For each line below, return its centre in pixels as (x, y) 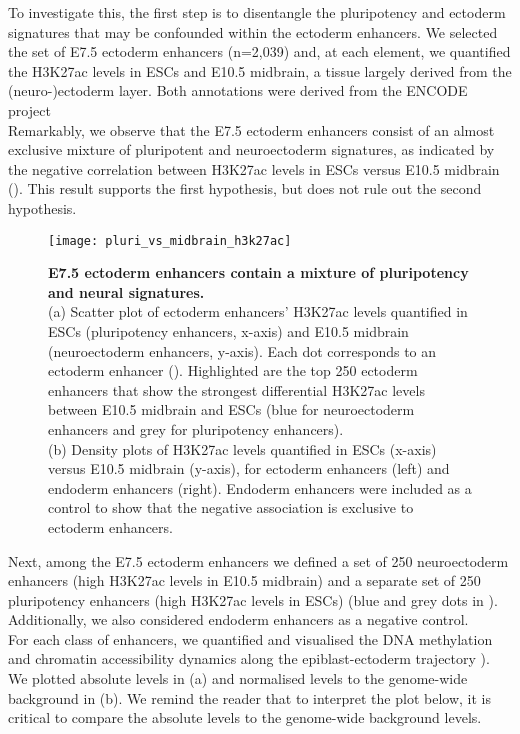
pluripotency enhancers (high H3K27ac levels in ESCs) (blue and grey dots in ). (253, 599)
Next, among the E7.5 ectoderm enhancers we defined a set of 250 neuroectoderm (258, 560)
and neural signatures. (126, 291)
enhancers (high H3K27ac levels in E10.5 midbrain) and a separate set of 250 (244, 580)
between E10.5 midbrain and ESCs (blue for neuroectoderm (231, 409)
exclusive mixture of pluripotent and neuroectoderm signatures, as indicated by (251, 149)
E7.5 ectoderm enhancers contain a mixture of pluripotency (258, 272)
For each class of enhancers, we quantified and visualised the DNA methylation (250, 638)
